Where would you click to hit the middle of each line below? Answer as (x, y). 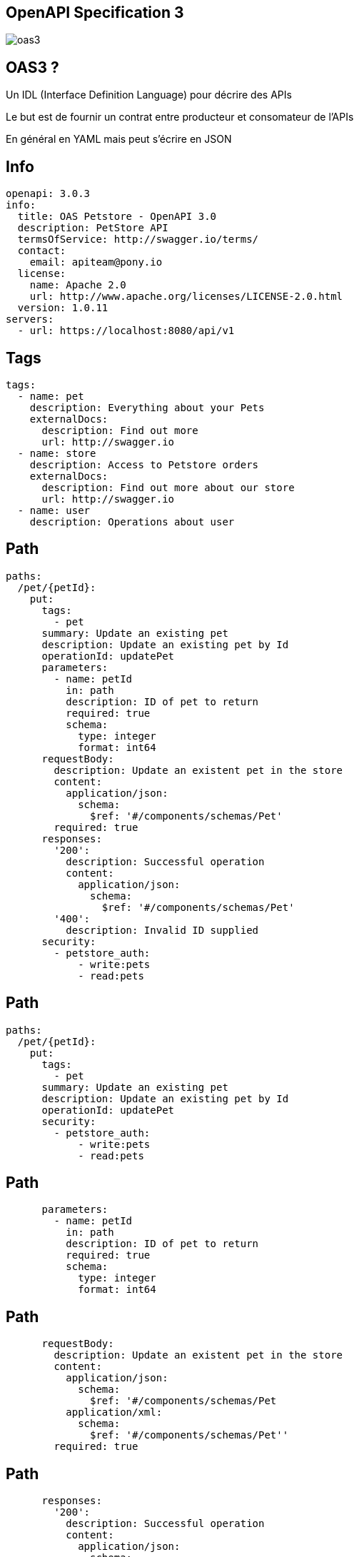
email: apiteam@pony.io (96, 262)
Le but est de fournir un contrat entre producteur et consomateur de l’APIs (180, 117)
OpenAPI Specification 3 (95, 12)
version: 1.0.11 (63, 308)
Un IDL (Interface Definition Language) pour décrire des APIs (149, 95)
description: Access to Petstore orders (144, 464)
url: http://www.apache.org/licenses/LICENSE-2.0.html (186, 297)
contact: (42, 251)
